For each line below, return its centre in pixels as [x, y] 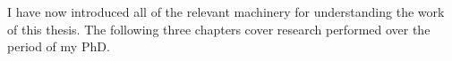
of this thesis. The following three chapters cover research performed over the [219, 29]
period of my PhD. [59, 46]
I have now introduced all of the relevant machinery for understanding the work [226, 11]
